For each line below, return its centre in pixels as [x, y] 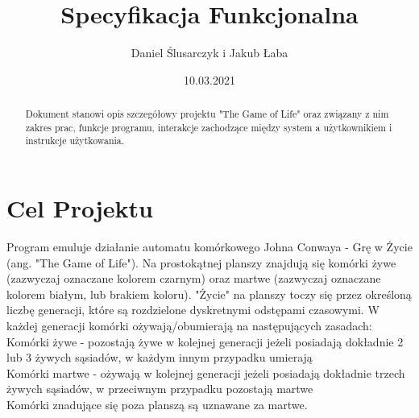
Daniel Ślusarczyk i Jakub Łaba [209, 53]
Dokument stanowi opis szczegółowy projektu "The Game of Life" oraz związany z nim [207, 114]
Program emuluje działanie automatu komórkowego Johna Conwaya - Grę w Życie [209, 247]
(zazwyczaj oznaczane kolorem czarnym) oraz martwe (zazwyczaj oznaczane [194, 278]
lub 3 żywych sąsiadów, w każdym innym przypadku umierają [160, 357]
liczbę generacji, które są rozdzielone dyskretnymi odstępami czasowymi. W [193, 310]
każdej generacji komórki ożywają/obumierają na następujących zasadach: [189, 325]
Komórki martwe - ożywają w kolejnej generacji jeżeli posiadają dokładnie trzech [206, 372]
